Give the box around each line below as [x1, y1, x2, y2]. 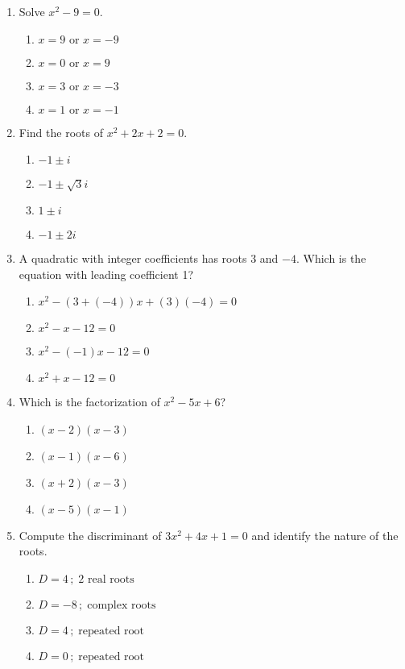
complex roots [87, 599, 156, 611]
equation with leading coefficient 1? [19, 265, 194, 282]
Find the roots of [19, 123, 103, 140]
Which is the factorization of [19, 393, 160, 410]
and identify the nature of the [251, 526, 399, 543]
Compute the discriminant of [19, 526, 162, 543]
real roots [87, 573, 134, 585]
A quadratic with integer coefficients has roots [19, 249, 247, 266]
